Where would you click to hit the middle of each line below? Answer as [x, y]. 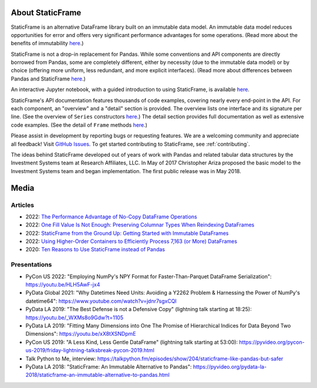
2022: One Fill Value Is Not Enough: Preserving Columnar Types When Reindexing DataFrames [140, 225]
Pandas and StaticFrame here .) [48, 79]
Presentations [31, 265]
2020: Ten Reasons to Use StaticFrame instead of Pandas [95, 249]
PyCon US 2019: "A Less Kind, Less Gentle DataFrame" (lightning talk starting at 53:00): [131, 342]
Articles [23, 205]
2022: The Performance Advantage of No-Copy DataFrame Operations [111, 217]
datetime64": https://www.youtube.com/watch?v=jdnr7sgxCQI [101, 301]
